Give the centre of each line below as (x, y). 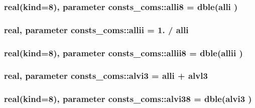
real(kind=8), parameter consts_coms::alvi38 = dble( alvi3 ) (128, 99)
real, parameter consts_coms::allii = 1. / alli (96, 29)
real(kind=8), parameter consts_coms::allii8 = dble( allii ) (123, 52)
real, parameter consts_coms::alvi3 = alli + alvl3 (106, 76)
